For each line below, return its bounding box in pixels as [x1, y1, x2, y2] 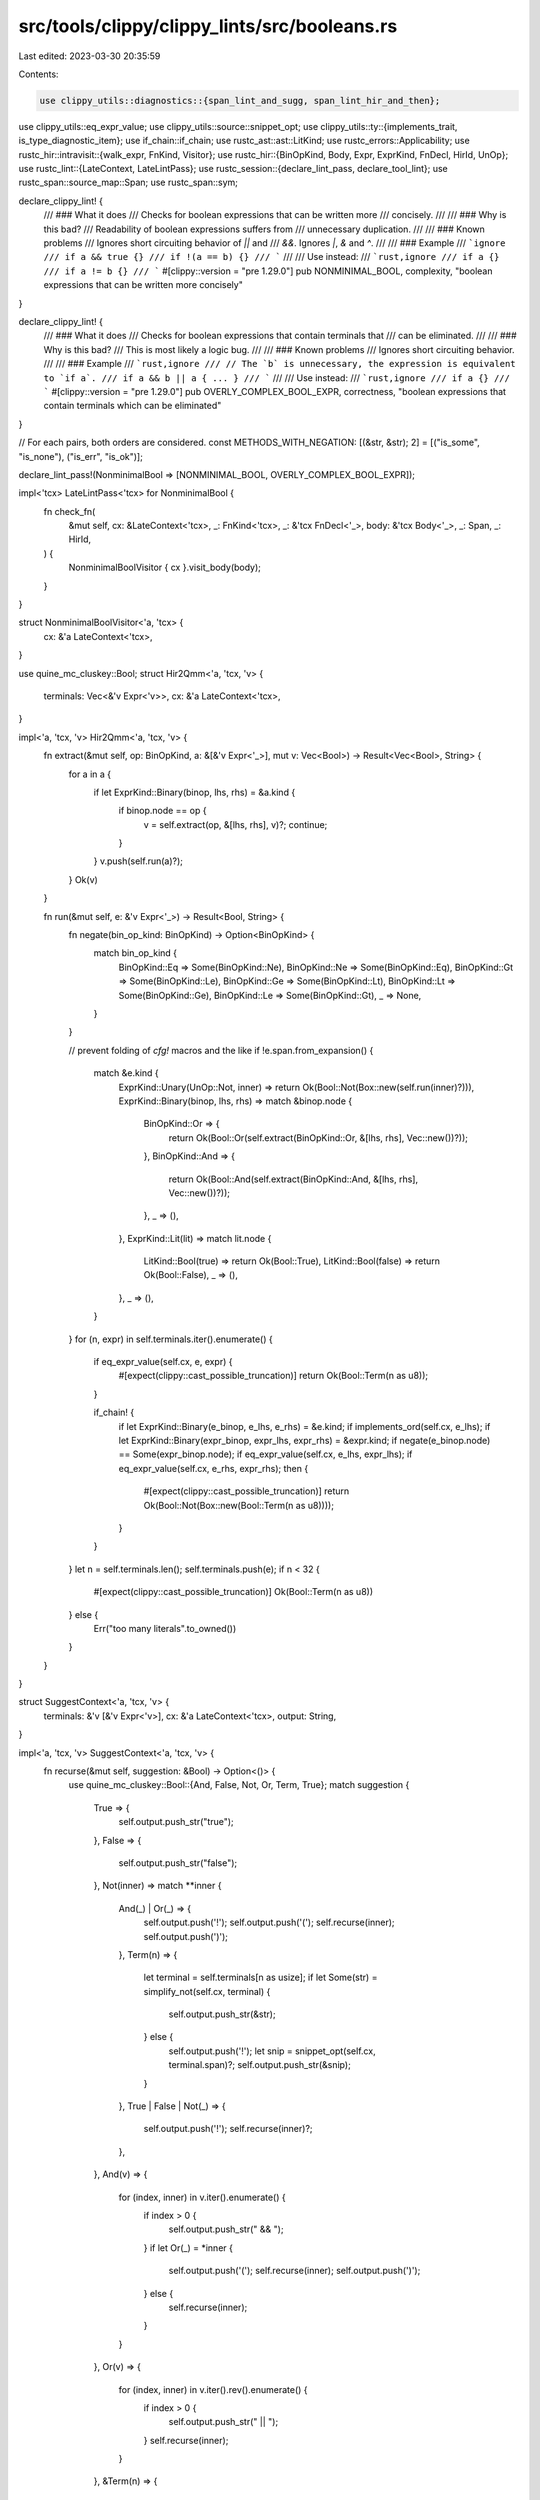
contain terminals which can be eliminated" [43, 400, 222, 412]
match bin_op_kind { [93, 947, 178, 959]
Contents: [18, 68, 59, 80]
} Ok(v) [68, 873, 99, 885]
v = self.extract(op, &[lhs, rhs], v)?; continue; [143, 818, 328, 830]
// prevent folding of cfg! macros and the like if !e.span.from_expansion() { [68, 1044, 374, 1056]
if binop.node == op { [118, 805, 207, 817]
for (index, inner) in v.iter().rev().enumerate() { [118, 2383, 309, 2395]
